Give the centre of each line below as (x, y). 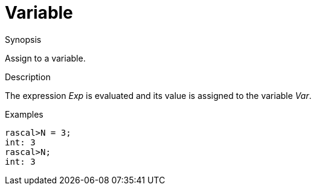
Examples (24, 114)
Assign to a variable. (45, 58)
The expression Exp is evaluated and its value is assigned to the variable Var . (158, 95)
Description (28, 77)
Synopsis (23, 39)
